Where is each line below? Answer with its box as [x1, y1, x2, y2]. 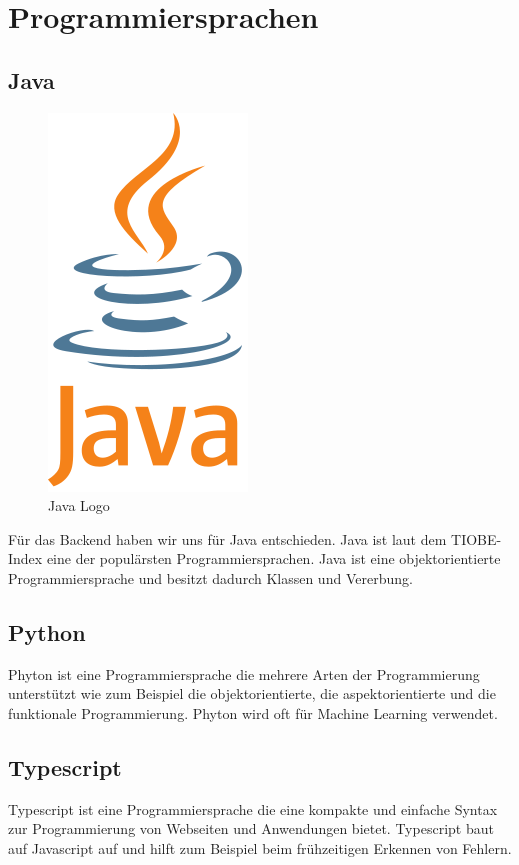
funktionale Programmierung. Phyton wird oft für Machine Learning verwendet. [8, 702, 498, 723]
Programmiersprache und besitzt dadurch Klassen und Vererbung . [8, 567, 413, 588]
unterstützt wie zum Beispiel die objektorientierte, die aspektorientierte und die [8, 683, 496, 704]
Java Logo [48, 495, 110, 516]
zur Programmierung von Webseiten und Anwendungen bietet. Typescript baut [8, 818, 494, 839]
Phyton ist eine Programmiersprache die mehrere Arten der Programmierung [8, 663, 480, 684]
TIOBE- [451, 528, 502, 549]
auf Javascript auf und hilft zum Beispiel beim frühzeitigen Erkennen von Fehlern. [8, 837, 512, 858]
